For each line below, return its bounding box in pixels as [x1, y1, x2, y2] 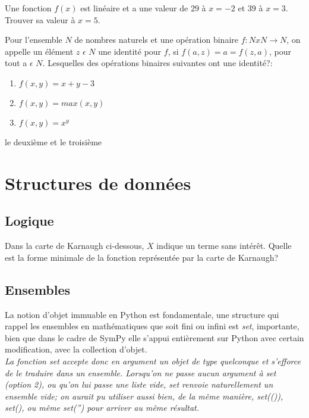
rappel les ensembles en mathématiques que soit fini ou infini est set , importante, [5, 320, 299, 332]
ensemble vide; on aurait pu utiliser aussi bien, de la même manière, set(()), [5, 389, 283, 402]
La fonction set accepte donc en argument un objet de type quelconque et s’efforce [5, 354, 301, 367]
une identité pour [98, 45, 162, 57]
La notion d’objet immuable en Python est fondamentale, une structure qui [5, 308, 279, 320]
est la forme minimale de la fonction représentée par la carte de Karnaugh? [5, 251, 279, 263]
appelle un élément [5, 45, 74, 57]
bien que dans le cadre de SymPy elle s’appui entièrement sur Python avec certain [5, 331, 304, 344]
